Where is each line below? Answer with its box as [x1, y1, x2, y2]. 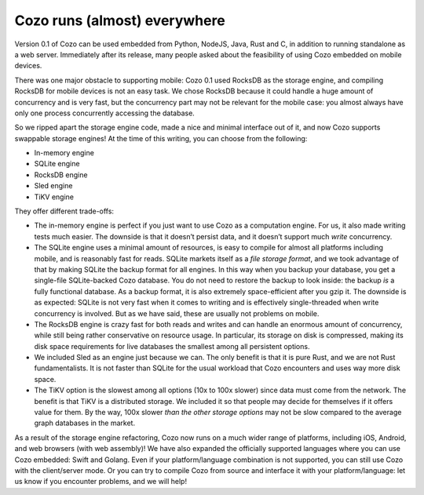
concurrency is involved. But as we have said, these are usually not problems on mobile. [34, 308, 320, 318]
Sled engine [34, 181, 73, 191]
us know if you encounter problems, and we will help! [14, 477, 188, 486]
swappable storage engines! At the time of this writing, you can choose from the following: [14, 133, 308, 143]
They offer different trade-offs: [14, 206, 114, 216]
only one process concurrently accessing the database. [14, 108, 196, 118]
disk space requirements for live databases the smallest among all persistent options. [34, 341, 310, 351]
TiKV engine [34, 192, 75, 202]
